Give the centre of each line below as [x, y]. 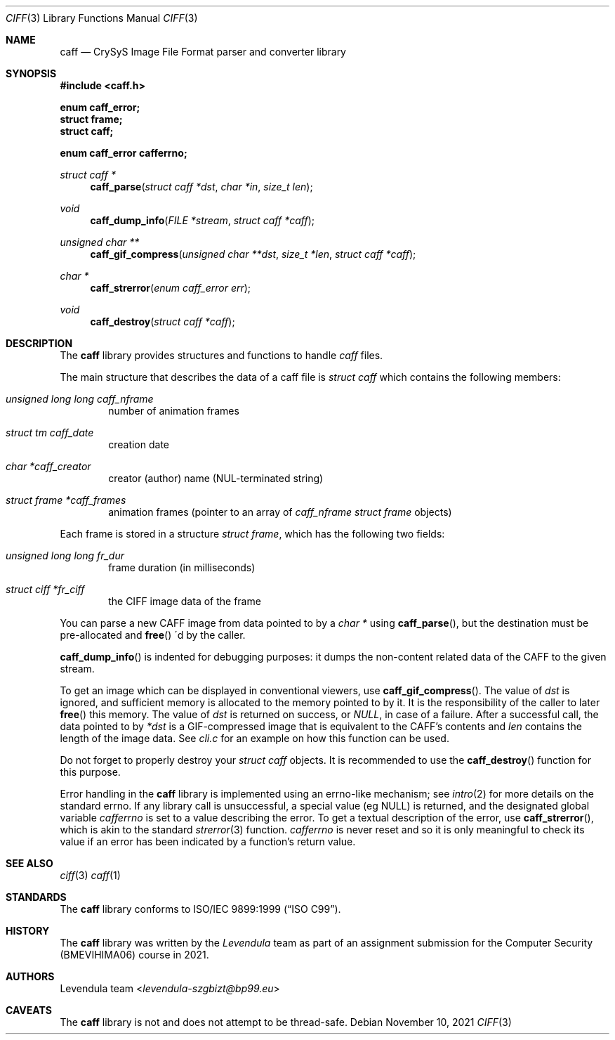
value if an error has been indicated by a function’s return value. [208, 841]
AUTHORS [30, 976]
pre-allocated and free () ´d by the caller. [153, 635]
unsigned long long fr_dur [65, 555]
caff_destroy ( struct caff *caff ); [163, 321]
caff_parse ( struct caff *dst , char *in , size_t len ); [201, 187]
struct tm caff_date [50, 433]
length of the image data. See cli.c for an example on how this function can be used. [254, 738]
